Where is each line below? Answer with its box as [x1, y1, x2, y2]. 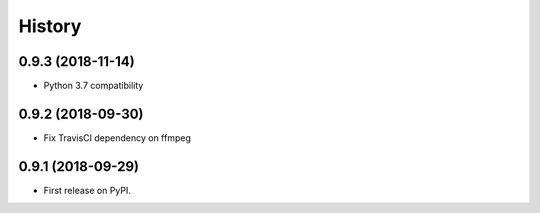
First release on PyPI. [43, 184, 132, 196]
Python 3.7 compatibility [43, 80, 144, 92]
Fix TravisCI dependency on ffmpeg [43, 131, 192, 144]
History [18, 15, 82, 37]
